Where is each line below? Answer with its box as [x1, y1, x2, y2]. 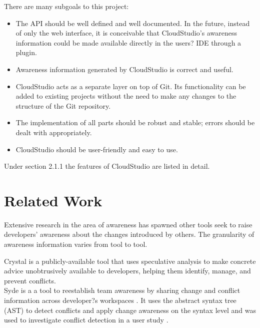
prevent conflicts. [4, 275, 56, 285]
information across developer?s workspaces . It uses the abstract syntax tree [4, 295, 236, 305]
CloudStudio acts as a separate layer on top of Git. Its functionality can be [15, 81, 246, 91]
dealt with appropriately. [15, 127, 92, 137]
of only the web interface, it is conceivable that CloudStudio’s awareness [15, 28, 237, 38]
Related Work [4, 190, 102, 210]
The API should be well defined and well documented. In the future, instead [15, 18, 250, 28]
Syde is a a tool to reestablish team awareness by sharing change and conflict [4, 285, 240, 295]
